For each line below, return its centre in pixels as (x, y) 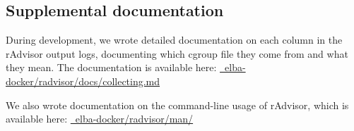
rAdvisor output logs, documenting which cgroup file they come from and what (177, 53)
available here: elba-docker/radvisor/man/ (100, 119)
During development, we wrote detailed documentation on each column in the (174, 40)
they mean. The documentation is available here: (111, 67)
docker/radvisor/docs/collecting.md (83, 81)
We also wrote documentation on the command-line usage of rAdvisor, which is (177, 105)
